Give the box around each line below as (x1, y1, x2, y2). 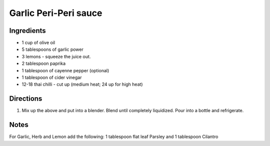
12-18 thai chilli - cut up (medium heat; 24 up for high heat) (21, 81, 143, 87)
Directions (9, 95, 42, 103)
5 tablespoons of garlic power (21, 46, 83, 52)
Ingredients (9, 26, 46, 35)
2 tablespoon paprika (21, 60, 66, 67)
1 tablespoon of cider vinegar (21, 75, 82, 81)
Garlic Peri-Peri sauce (9, 7, 102, 18)
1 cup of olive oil (21, 40, 55, 46)
